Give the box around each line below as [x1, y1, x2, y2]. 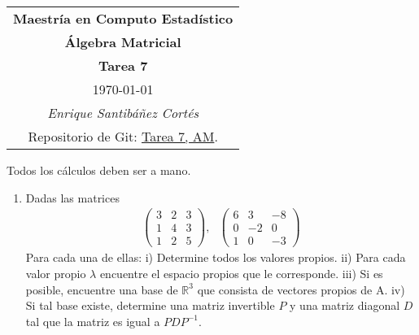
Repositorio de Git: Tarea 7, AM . [28, 127, 218, 146]
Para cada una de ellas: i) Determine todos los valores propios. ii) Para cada [25, 249, 406, 266]
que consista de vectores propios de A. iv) [197, 281, 405, 298]
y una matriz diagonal [290, 297, 400, 314]
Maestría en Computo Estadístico [13, 9, 234, 28]
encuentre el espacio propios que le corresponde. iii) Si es [99, 264, 383, 281]
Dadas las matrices [25, 189, 120, 206]
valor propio [25, 264, 86, 281]
